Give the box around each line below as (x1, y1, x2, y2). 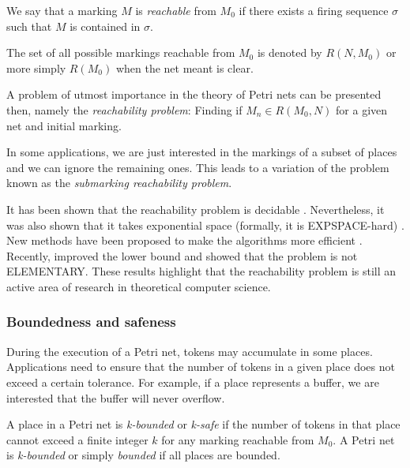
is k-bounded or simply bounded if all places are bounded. (6, 447, 280, 463)
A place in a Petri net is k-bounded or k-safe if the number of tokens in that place (6, 416, 401, 432)
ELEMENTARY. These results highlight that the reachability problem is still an (6, 263, 397, 279)
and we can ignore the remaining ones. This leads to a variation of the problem (6, 159, 389, 175)
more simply (6, 59, 66, 76)
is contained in (70, 17, 141, 34)
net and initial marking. (6, 117, 122, 133)
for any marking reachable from (161, 431, 314, 447)
